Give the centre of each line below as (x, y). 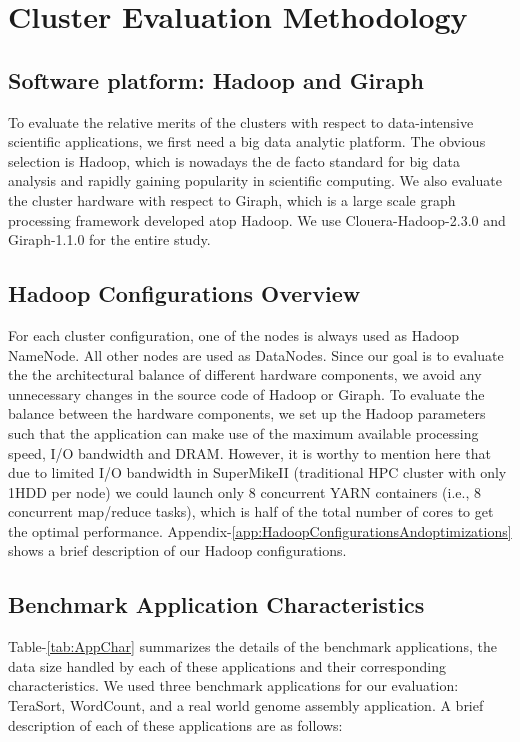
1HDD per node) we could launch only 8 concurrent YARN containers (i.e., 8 (244, 491)
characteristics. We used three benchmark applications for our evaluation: (233, 685)
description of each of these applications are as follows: (175, 724)
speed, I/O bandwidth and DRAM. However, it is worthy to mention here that (249, 452)
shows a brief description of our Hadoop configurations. (177, 550)
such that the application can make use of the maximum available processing (243, 432)
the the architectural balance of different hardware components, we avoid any (245, 374)
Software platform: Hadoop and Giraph (216, 79)
